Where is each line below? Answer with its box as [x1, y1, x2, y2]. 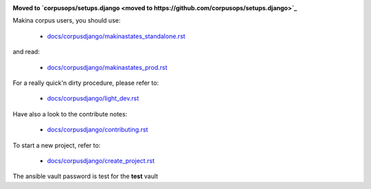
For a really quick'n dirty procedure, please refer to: [12, 79, 159, 87]
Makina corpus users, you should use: [12, 16, 121, 25]
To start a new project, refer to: [12, 141, 101, 149]
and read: [12, 48, 41, 56]
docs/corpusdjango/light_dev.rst [47, 94, 139, 103]
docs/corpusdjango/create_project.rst [47, 156, 155, 164]
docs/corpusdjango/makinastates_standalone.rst [47, 32, 185, 40]
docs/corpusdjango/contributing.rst [47, 125, 148, 134]
